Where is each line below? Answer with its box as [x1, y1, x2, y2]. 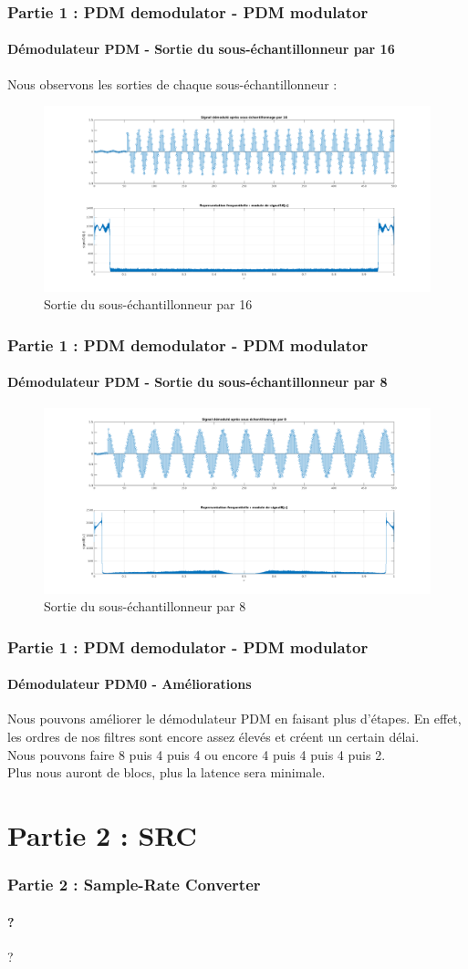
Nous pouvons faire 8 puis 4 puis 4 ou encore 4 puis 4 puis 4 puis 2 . [7, 745, 386, 764]
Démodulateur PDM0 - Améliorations [7, 674, 252, 693]
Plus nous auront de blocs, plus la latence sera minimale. [7, 763, 326, 782]
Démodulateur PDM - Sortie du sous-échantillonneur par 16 [7, 39, 395, 58]
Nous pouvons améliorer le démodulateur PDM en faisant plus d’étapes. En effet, [7, 709, 462, 728]
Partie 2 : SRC [7, 817, 197, 854]
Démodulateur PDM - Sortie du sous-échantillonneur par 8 [7, 372, 388, 391]
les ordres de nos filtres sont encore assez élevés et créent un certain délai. [7, 727, 420, 746]
